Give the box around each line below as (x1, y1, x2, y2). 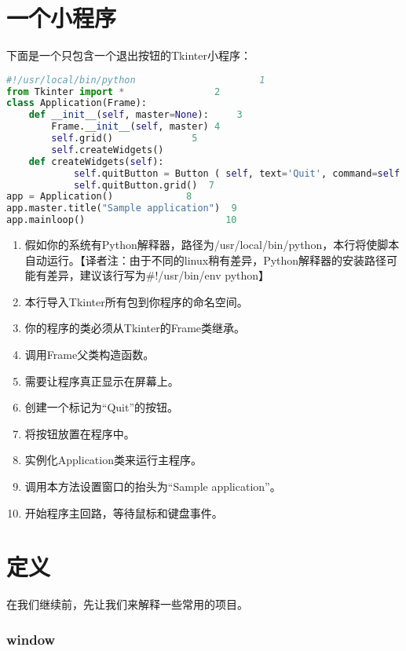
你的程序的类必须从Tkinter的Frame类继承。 (24, 320, 246, 336)
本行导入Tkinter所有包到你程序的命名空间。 (24, 293, 248, 309)
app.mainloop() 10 (6, 214, 237, 226)
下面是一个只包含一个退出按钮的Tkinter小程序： (6, 47, 251, 64)
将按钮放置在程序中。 (24, 425, 135, 441)
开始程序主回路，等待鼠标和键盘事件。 (24, 504, 223, 521)
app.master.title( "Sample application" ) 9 (6, 203, 237, 214)
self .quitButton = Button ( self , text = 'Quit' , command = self (73, 167, 401, 179)
